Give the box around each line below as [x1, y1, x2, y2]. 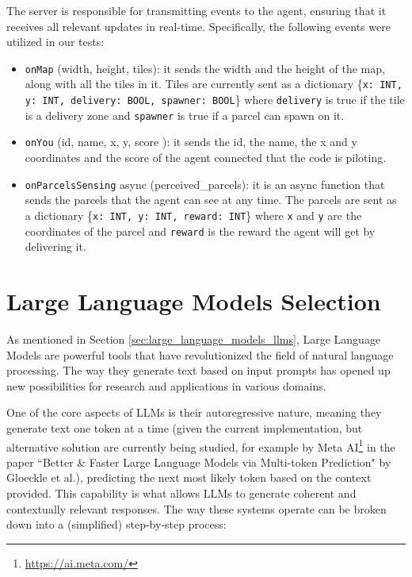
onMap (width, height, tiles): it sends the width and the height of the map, [25, 60, 385, 76]
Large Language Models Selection [6, 285, 381, 317]
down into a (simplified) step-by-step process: [6, 516, 227, 533]
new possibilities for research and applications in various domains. [6, 377, 326, 394]
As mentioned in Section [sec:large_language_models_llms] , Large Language [6, 330, 381, 347]
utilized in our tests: [6, 33, 105, 50]
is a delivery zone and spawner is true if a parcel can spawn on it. [25, 106, 345, 123]
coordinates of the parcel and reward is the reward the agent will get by [25, 222, 376, 239]
